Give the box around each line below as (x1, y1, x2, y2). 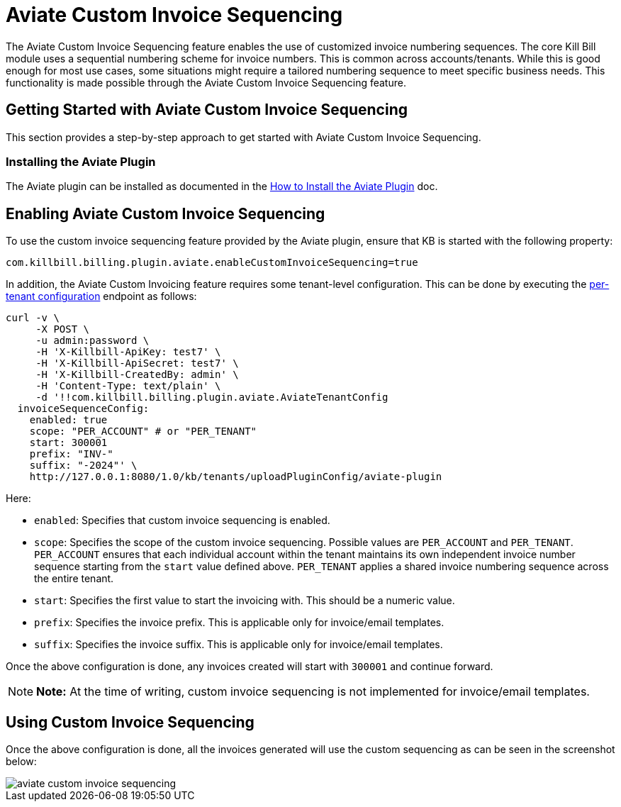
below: (6, 755, 37, 768)
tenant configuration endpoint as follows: (6, 290, 197, 303)
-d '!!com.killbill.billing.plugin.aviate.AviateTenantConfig (35, 391, 388, 403)
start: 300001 (29, 437, 108, 449)
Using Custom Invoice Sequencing (6, 713, 254, 731)
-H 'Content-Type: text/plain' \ (35, 380, 221, 392)
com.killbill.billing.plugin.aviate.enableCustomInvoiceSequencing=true (6, 257, 418, 269)
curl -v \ (6, 312, 60, 324)
